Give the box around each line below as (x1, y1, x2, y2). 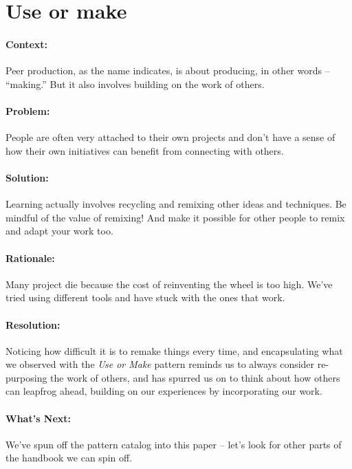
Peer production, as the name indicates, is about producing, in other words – (5, 63, 330, 78)
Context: (5, 36, 48, 51)
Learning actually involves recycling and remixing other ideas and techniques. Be (5, 197, 346, 211)
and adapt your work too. (5, 223, 113, 238)
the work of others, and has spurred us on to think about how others (50, 370, 340, 384)
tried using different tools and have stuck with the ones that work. (5, 290, 285, 305)
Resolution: (5, 317, 60, 331)
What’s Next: (5, 411, 71, 425)
